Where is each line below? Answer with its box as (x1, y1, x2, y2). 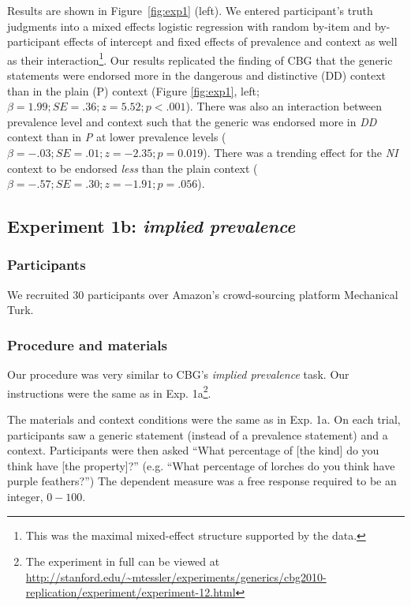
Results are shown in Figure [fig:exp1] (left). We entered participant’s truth (7, 2, 373, 18)
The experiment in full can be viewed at (25, 553, 220, 570)
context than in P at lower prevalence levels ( (7, 129, 226, 145)
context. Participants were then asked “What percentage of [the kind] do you (7, 442, 379, 458)
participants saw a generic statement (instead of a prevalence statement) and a (7, 426, 388, 443)
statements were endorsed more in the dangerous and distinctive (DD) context (7, 67, 387, 84)
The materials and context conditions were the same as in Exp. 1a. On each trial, (7, 411, 401, 428)
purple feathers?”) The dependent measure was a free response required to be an (7, 473, 397, 489)
